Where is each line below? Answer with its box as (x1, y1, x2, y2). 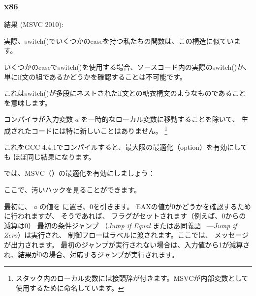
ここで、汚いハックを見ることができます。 (4, 185, 141, 194)
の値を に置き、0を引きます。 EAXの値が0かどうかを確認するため (39, 201, 251, 211)
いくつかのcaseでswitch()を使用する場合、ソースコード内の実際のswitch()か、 (4, 62, 251, 72)
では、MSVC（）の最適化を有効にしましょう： (4, 168, 155, 178)
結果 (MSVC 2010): (4, 19, 64, 29)
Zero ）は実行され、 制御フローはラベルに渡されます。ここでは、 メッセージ (4, 230, 249, 240)
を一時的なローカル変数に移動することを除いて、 (81, 114, 239, 124)
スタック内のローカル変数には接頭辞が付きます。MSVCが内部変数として (15, 273, 249, 283)
